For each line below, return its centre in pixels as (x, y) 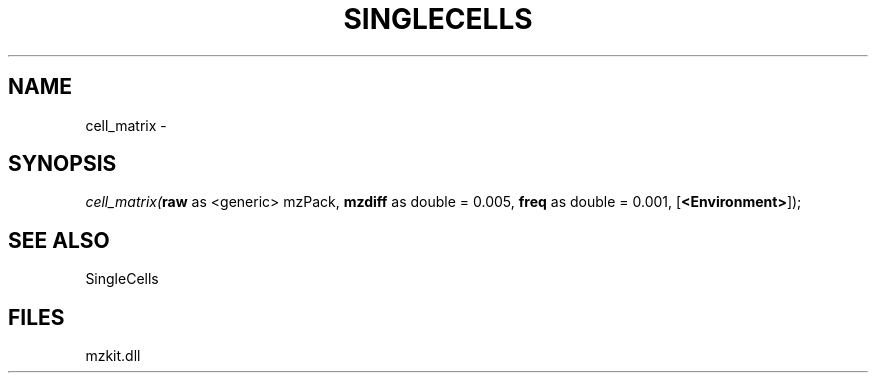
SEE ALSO (59, 240)
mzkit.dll (113, 356)
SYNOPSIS (62, 164)
